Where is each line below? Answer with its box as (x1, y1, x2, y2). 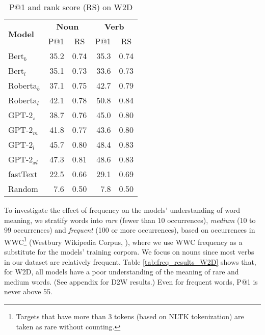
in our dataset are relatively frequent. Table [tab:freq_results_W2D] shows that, (4, 256, 256, 267)
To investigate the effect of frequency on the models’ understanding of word (4, 205, 241, 215)
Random (8, 183, 38, 194)
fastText (8, 168, 38, 180)
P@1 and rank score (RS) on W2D (9, 1, 133, 13)
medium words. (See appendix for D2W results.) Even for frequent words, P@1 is (4, 276, 258, 287)
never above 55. (4, 286, 52, 297)
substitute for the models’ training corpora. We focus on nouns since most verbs (4, 246, 254, 257)
